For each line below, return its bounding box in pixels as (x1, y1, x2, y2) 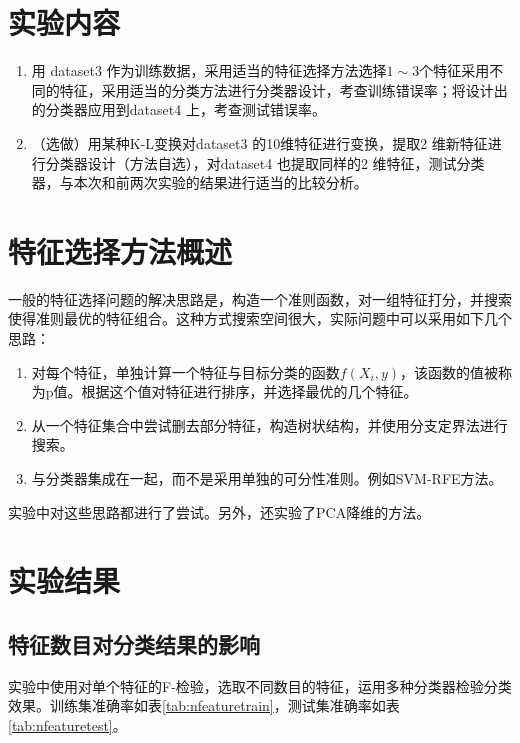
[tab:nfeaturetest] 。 (8, 714, 127, 735)
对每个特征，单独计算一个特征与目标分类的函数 (31, 361, 340, 382)
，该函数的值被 (400, 361, 499, 382)
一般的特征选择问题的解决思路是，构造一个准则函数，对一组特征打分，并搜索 (8, 288, 512, 309)
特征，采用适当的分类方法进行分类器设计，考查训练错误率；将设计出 (59, 79, 508, 100)
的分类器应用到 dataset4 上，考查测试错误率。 (31, 99, 326, 120)
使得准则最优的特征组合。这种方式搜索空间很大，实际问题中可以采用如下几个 (8, 308, 512, 329)
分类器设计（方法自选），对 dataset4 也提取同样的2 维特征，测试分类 (45, 152, 485, 173)
